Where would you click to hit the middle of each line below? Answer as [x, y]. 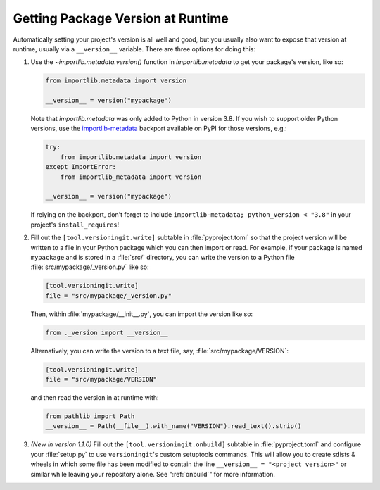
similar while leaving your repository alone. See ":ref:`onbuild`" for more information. [153, 474]
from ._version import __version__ [107, 332]
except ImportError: [81, 167]
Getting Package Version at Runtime [121, 18]
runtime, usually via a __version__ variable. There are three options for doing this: [134, 49]
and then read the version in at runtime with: [95, 398]
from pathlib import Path [90, 416]
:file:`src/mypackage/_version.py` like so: [90, 267]
